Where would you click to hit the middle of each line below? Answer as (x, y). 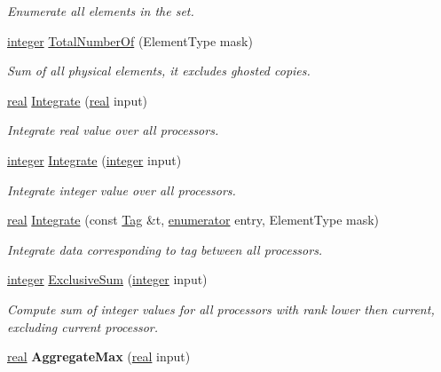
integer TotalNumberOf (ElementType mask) (130, 40)
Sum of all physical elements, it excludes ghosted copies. (159, 71)
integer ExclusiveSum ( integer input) (107, 279)
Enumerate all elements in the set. (101, 11)
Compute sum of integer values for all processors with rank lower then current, (221, 309)
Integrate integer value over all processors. (122, 190)
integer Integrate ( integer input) (94, 159)
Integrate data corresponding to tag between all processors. (165, 249)
